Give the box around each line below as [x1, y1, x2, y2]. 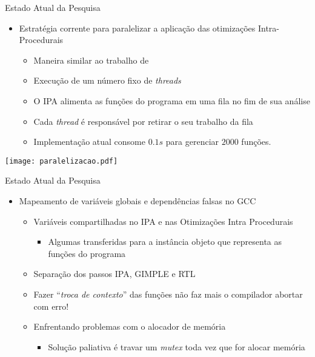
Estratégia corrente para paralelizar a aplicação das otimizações [19, 21, 256, 34]
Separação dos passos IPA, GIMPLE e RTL [33, 267, 196, 280]
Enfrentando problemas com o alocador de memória [33, 320, 226, 333]
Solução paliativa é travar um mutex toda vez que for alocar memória [48, 340, 305, 353]
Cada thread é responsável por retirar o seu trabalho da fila [33, 115, 253, 127]
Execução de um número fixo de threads [33, 74, 181, 87]
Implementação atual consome [33, 135, 145, 148]
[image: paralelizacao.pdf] [5, 156, 118, 165]
